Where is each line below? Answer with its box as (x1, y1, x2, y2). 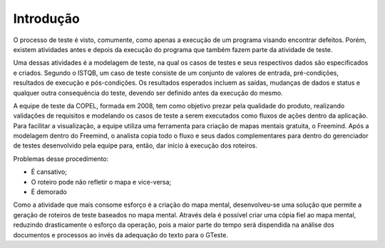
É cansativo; (31, 167, 68, 176)
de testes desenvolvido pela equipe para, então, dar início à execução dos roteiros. (13, 141, 258, 150)
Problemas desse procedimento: (13, 154, 109, 163)
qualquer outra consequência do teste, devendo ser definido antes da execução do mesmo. (13, 88, 283, 97)
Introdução (13, 11, 80, 26)
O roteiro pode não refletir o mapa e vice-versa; (31, 177, 172, 186)
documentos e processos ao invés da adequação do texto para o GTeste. (13, 230, 228, 239)
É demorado (31, 187, 67, 196)
